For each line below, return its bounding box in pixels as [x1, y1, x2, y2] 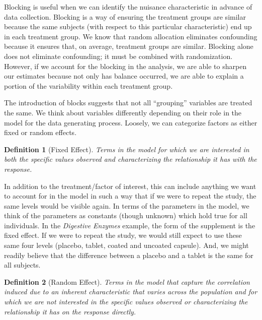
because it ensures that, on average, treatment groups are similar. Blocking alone [4, 41, 253, 51]
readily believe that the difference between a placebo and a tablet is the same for [4, 249, 253, 260]
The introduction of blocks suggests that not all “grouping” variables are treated [4, 97, 252, 108]
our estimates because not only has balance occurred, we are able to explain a [4, 71, 244, 81]
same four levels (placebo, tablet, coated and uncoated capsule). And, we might [4, 240, 249, 250]
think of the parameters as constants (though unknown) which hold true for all [4, 210, 247, 221]
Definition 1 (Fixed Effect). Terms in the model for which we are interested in [4, 144, 249, 154]
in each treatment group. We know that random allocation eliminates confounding [4, 31, 257, 41]
